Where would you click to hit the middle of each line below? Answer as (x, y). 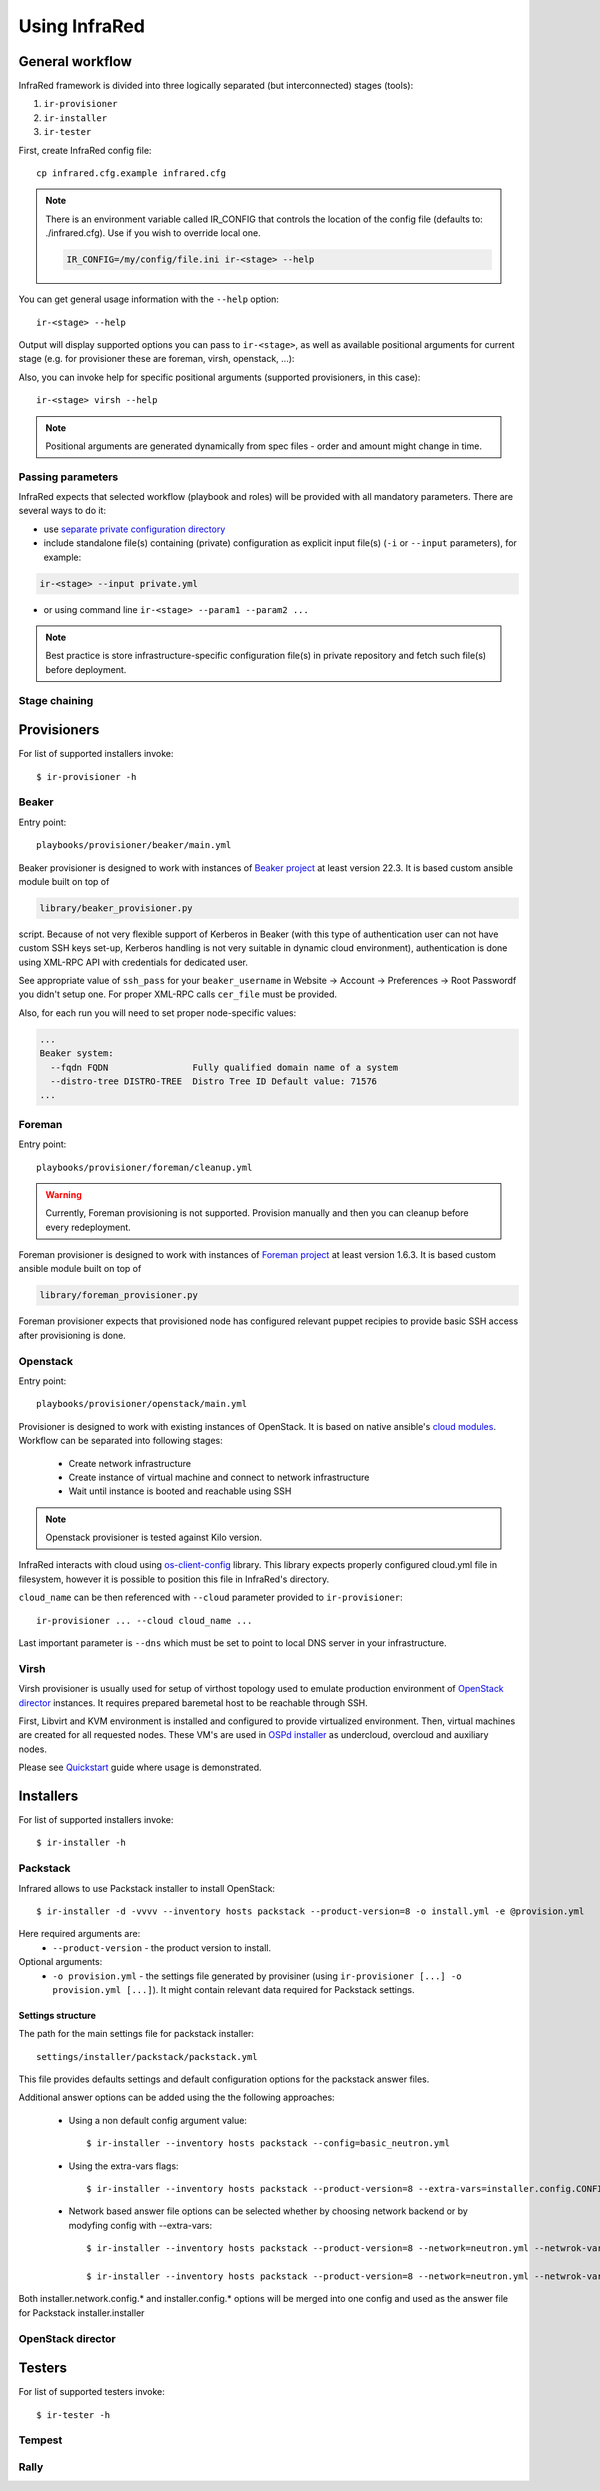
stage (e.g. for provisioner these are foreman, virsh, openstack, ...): (156, 359)
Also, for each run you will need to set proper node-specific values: (157, 1012)
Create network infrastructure (130, 1463)
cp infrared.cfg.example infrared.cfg (131, 173)
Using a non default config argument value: (157, 2120)
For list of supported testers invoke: (91, 2392)
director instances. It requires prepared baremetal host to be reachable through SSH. (193, 1702)
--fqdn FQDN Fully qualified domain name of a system (224, 1067)
